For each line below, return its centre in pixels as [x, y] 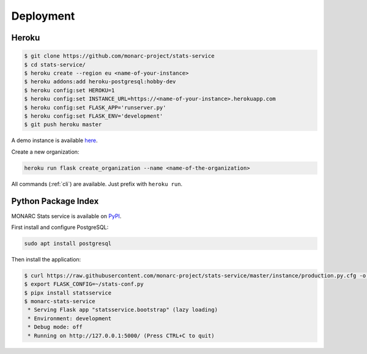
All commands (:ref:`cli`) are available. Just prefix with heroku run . [97, 184]
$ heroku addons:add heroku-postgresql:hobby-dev [100, 82]
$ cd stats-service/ [55, 65]
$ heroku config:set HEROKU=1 [69, 90]
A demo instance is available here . [54, 140]
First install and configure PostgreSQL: [60, 227]
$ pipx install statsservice [68, 293]
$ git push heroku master [63, 125]
